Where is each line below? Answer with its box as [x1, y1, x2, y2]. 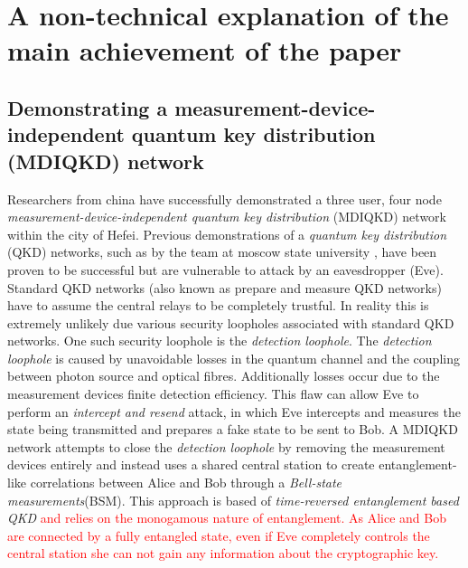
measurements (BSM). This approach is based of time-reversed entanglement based [7, 490, 459, 509]
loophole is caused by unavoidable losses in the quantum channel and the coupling [7, 348, 460, 367]
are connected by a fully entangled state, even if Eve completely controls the [7, 525, 430, 544]
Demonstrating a [7, 93, 168, 121]
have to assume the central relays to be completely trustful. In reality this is [7, 296, 429, 315]
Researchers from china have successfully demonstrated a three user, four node [7, 189, 442, 208]
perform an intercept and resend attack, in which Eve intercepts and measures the [7, 402, 461, 421]
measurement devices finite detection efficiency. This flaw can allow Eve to [7, 384, 419, 403]
